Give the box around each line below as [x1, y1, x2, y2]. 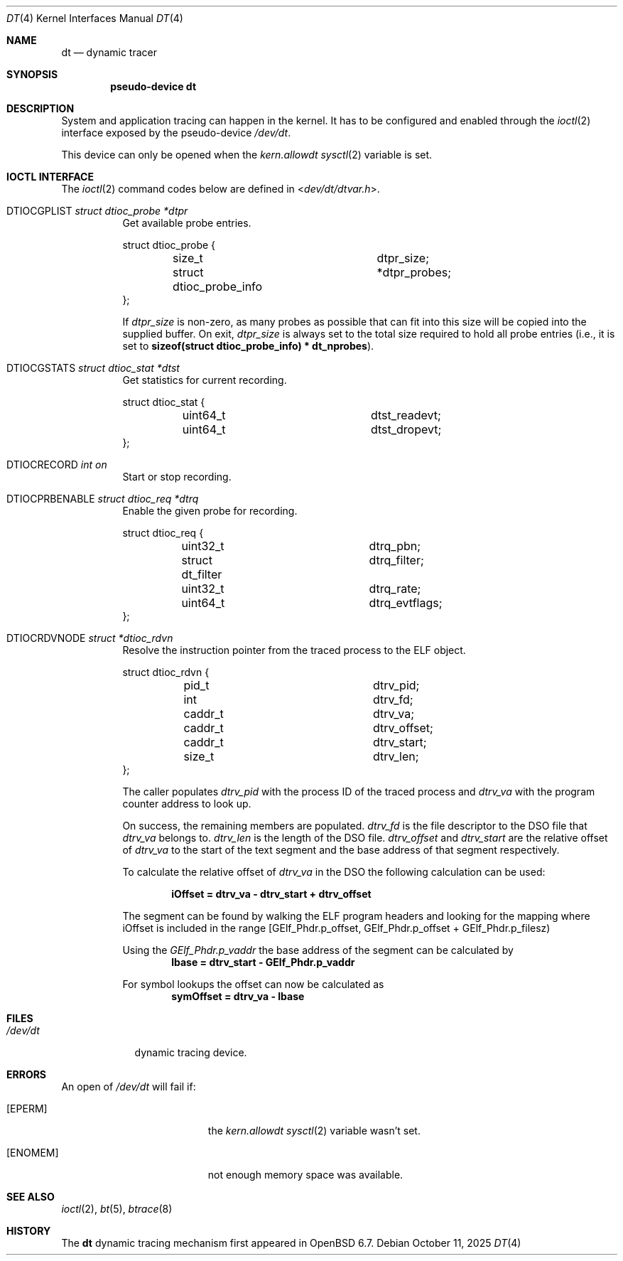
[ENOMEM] [6, 1147, 59, 1159]
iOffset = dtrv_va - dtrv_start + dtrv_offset [171, 888, 372, 900]
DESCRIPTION [6, 102, 75, 114]
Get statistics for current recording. [122, 374, 287, 386]
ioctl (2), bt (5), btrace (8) [61, 1203, 173, 1215]
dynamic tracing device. [134, 1046, 247, 1058]
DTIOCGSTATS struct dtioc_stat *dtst [6, 362, 180, 374]
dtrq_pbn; [369, 539, 421, 553]
